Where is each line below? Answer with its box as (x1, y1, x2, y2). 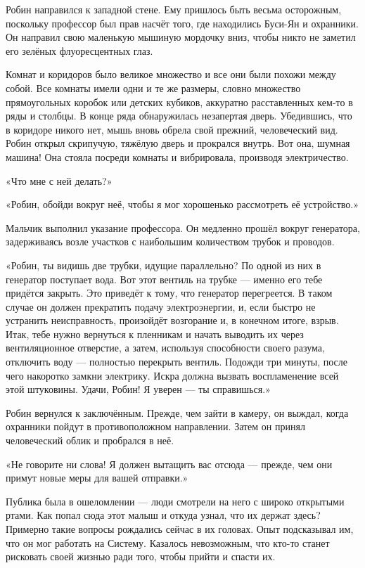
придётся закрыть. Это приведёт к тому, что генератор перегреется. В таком (6, 285, 333, 300)
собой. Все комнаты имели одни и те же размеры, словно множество (6, 80, 301, 95)
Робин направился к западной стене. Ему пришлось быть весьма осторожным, (6, 2, 342, 16)
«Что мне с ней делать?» (6, 173, 113, 188)
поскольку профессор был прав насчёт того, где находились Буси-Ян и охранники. (6, 15, 359, 30)
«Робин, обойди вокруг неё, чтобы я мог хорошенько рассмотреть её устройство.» (6, 197, 359, 212)
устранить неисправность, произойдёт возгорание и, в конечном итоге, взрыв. (6, 313, 339, 328)
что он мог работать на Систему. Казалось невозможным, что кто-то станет (6, 535, 330, 550)
